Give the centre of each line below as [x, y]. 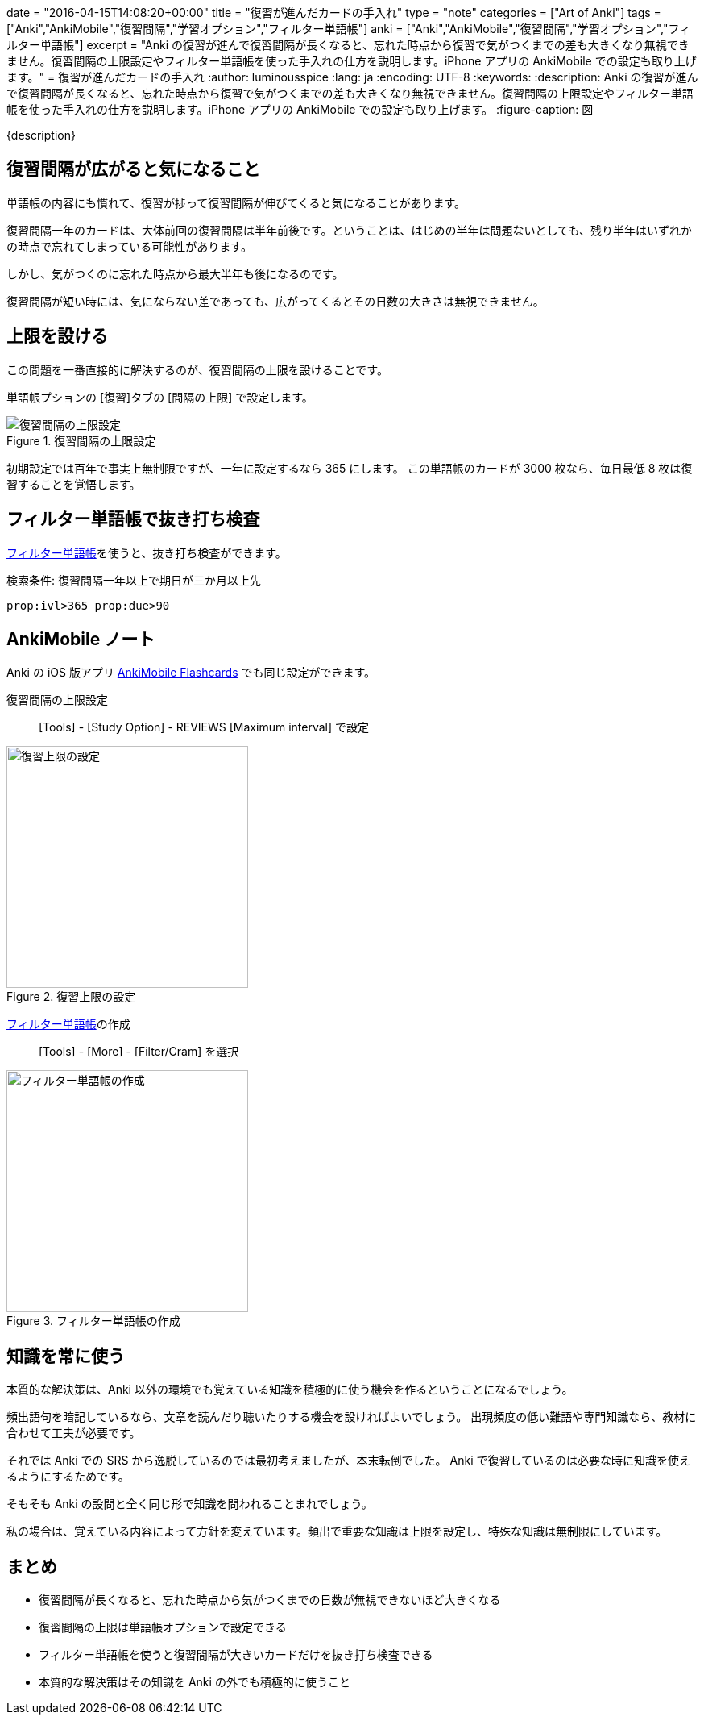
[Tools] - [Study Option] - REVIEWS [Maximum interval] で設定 [204, 727]
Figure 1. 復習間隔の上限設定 [81, 440]
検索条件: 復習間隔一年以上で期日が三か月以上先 [134, 580]
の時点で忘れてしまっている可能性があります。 [129, 246]
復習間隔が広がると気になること [133, 169]
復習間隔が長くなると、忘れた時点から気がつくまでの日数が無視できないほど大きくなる [270, 1600]
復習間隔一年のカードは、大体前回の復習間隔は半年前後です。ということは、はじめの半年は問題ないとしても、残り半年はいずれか [350, 230]
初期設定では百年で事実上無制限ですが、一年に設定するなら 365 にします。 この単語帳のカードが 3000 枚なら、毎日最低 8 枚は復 [350, 468]
